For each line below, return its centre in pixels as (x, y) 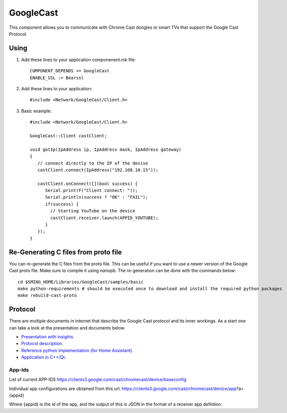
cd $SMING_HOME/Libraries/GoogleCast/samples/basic (81, 282)
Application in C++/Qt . (44, 357)
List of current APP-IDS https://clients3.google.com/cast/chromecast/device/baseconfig (98, 380)
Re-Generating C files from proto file (65, 252)
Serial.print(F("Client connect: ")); (92, 191)
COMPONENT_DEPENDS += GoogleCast (70, 71)
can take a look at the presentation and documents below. (67, 328)
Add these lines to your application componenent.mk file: (78, 60)
